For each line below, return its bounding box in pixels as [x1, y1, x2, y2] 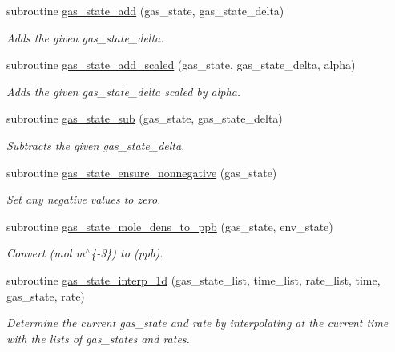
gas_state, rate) [6, 287, 85, 304]
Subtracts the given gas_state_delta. [6, 136, 185, 153]
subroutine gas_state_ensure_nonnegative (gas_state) [6, 164, 277, 180]
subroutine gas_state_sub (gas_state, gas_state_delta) [6, 110, 283, 127]
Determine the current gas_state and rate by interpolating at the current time [6, 314, 389, 331]
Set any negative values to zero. [6, 191, 161, 208]
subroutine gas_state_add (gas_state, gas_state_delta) [6, 2, 284, 18]
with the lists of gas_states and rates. [6, 330, 190, 346]
